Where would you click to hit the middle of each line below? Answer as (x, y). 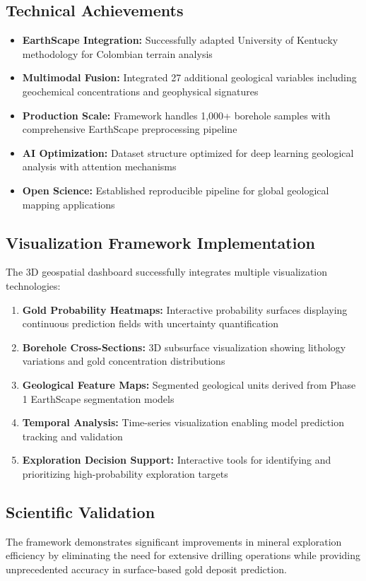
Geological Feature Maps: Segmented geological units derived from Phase (189, 384)
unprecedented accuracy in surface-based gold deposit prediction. (146, 569)
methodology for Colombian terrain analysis (117, 53)
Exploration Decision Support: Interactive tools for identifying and (177, 460)
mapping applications (69, 204)
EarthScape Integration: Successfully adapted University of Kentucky (180, 40)
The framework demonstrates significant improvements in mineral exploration (174, 541)
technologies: (33, 285)
